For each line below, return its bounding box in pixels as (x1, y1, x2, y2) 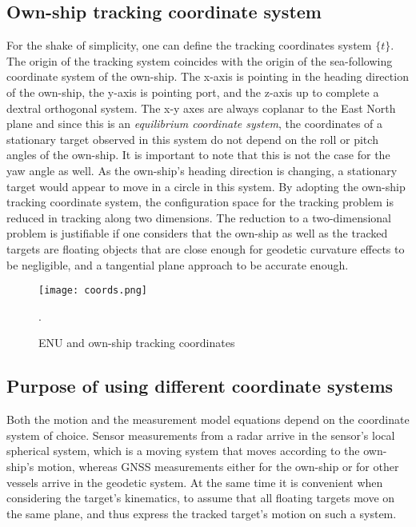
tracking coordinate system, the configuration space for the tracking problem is (6, 194, 394, 210)
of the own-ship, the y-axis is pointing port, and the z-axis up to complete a (6, 83, 379, 100)
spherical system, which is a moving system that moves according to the (6, 442, 360, 459)
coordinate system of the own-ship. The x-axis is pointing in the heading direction (6, 68, 409, 85)
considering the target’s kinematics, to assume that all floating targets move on (6, 489, 395, 506)
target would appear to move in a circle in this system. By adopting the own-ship (6, 178, 406, 194)
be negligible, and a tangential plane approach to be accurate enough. (6, 256, 349, 273)
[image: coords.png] (38, 285, 148, 297)
